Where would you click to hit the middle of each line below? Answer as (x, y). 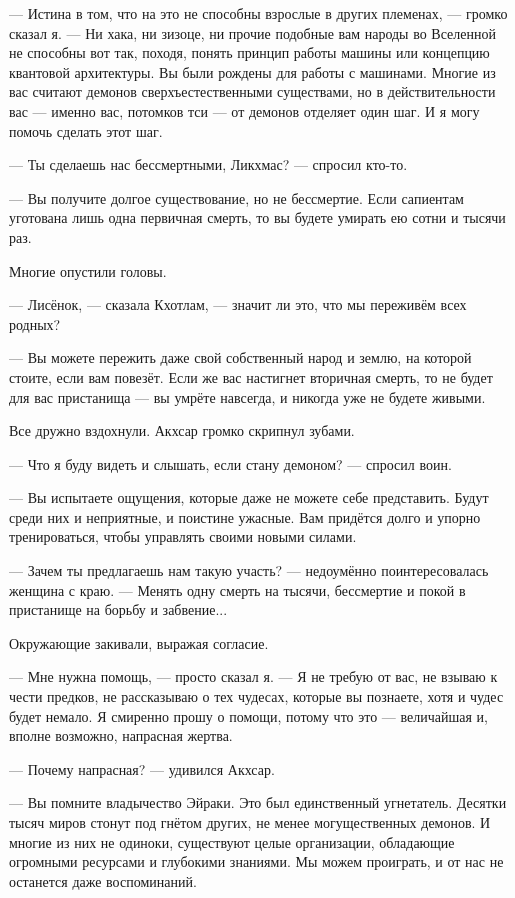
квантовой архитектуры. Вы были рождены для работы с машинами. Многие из (252, 71)
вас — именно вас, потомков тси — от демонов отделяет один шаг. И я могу (244, 110)
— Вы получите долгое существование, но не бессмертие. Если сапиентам (236, 197)
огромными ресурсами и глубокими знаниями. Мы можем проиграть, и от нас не (256, 861)
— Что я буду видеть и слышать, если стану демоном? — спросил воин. (230, 463)
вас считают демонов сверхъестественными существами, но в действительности (252, 91)
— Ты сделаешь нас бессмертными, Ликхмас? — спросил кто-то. (208, 164)
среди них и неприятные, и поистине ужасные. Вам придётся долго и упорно (245, 516)
